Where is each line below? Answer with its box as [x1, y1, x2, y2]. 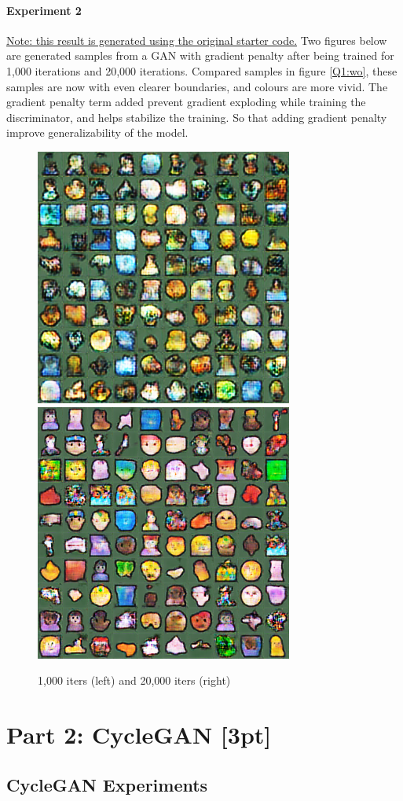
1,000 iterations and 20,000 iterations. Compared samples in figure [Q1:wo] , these [6, 62, 398, 79]
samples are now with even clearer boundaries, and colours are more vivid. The [6, 78, 388, 94]
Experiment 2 [6, 2, 82, 18]
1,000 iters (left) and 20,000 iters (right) [38, 672, 231, 689]
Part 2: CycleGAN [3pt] [6, 718, 272, 750]
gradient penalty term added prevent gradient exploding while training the [6, 94, 366, 110]
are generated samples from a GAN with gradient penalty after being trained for [6, 47, 394, 64]
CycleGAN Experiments [6, 772, 208, 796]
